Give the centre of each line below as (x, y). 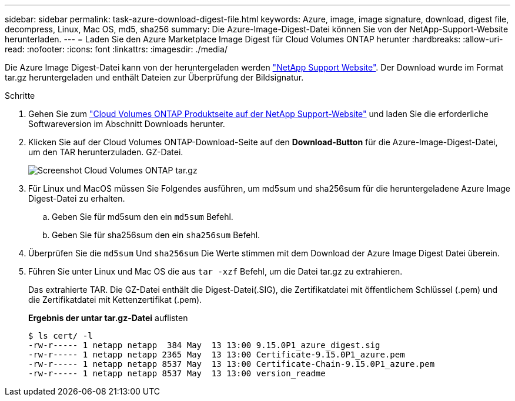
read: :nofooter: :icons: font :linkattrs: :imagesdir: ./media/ (116, 49)
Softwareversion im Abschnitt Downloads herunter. (127, 124)
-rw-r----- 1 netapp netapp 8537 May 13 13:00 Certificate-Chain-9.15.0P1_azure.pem (232, 364)
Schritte (20, 96)
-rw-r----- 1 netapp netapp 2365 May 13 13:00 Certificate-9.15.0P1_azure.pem (217, 355)
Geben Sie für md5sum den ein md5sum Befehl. (143, 217)
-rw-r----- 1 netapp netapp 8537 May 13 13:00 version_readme (177, 373)
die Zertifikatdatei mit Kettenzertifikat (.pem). (115, 300)
